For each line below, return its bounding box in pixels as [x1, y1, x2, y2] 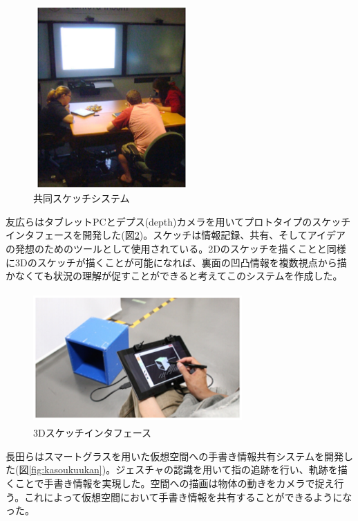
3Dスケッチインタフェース [33, 426, 151, 440]
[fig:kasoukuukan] [28, 462, 102, 477]
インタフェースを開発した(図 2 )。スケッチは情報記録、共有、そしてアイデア [6, 228, 346, 242]
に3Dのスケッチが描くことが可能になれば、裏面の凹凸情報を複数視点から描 [6, 255, 347, 269]
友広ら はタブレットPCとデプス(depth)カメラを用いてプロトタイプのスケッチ [6, 214, 351, 228]
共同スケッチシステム [33, 191, 130, 205]
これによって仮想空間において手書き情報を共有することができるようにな [24, 489, 352, 504]
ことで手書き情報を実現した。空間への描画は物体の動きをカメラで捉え [15, 476, 335, 491]
